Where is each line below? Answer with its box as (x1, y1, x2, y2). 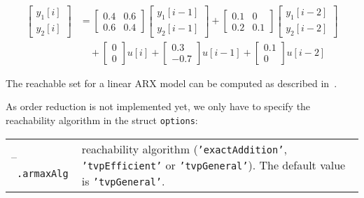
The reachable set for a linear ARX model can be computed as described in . (6, 75, 337, 90)
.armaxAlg (17, 168, 69, 180)
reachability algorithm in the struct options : (6, 112, 198, 127)
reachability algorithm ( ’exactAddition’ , (81, 140, 287, 157)
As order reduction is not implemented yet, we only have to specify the (6, 99, 311, 114)
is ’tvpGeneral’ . (81, 172, 165, 189)
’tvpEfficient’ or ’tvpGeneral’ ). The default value (81, 156, 346, 173)
